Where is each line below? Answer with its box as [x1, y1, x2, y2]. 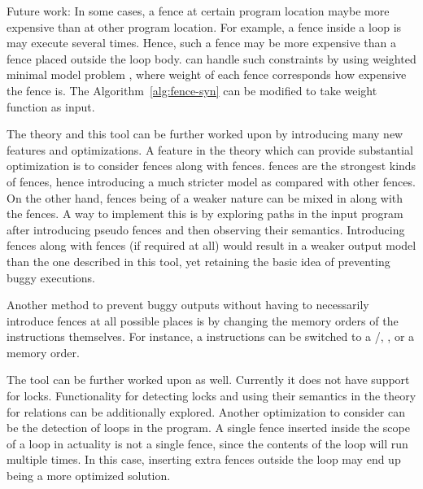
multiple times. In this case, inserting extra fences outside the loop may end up [7, 451, 401, 468]
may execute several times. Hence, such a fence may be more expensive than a [7, 34, 396, 51]
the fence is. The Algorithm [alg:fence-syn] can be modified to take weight [7, 81, 377, 98]
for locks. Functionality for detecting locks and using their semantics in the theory [7, 387, 416, 404]
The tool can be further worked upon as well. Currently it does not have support [7, 371, 410, 388]
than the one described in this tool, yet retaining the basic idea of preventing [7, 252, 390, 269]
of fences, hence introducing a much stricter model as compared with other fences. [7, 172, 416, 190]
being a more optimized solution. [7, 467, 171, 484]
